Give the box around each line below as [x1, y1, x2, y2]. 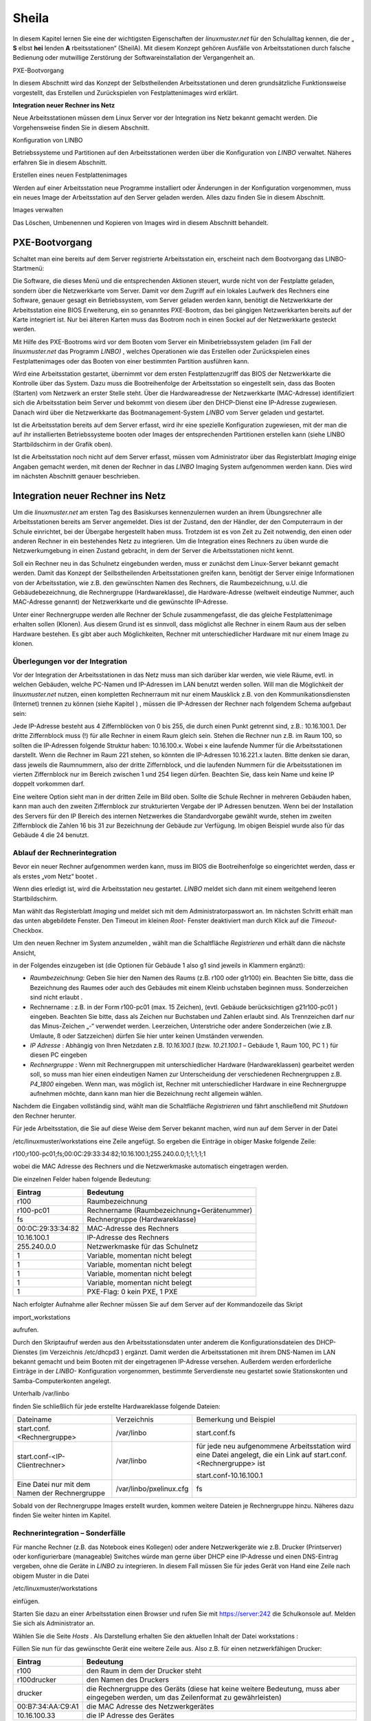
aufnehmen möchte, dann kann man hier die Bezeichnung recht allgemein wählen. [30, 1090, 263, 1098]
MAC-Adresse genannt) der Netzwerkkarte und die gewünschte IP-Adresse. [12, 598, 228, 606]
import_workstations [12, 1313, 71, 1321]
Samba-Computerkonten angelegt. [12, 1377, 111, 1385]
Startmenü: [12, 264, 45, 273]
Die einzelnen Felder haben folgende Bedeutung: [12, 1174, 151, 1183]
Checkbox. [12, 926, 44, 934]
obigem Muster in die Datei [12, 1572, 89, 1580]
